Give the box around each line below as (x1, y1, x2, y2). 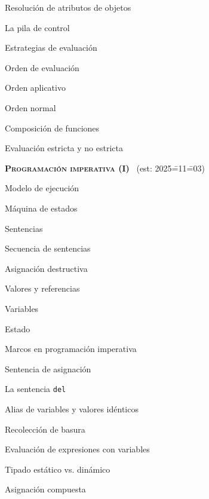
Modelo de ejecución (5, 182, 79, 194)
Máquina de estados (5, 201, 78, 214)
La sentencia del (5, 382, 66, 395)
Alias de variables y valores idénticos (5, 402, 139, 415)
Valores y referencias (5, 282, 80, 295)
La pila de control (5, 21, 70, 33)
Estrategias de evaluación (5, 41, 97, 54)
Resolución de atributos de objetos (5, 1, 131, 13)
